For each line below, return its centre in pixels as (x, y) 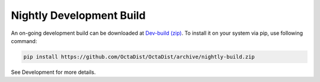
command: (24, 41)
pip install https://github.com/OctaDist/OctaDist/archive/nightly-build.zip (139, 57)
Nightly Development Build (78, 15)
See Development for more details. (53, 72)
